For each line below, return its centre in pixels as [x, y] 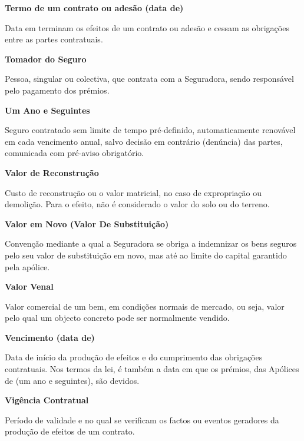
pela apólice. [27, 266]
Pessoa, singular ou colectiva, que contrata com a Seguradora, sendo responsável [149, 79]
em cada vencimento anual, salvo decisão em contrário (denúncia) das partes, [144, 141]
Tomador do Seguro [46, 59]
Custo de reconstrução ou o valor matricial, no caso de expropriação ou [133, 192]
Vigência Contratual [47, 400]
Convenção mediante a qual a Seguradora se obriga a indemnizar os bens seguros [151, 243]
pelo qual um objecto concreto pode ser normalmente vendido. [117, 318]
